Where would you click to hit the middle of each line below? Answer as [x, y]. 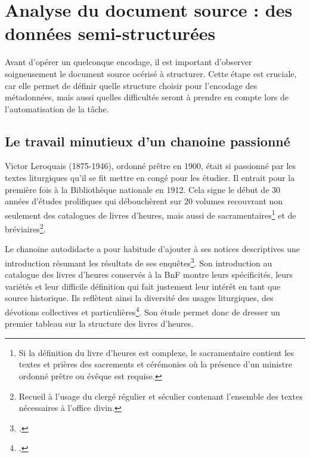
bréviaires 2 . [25, 228]
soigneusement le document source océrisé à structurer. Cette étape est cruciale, [151, 73]
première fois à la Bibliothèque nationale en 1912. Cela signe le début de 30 [143, 189]
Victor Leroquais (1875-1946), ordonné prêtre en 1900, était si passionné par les [151, 166]
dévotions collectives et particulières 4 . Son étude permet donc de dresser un [142, 311]
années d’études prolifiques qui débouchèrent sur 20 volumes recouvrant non [144, 201]
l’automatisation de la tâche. [57, 108]
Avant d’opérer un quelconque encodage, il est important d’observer [128, 62]
